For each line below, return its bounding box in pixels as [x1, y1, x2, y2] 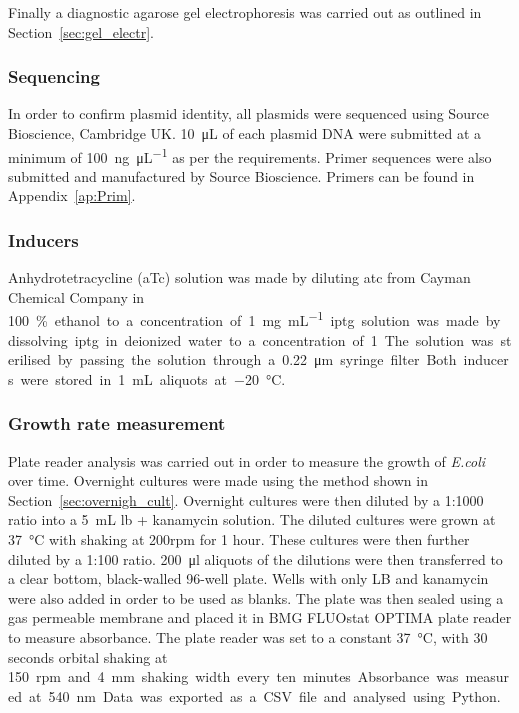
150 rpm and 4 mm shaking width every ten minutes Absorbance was [8, 666, 459, 687]
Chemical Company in [8, 286, 145, 307]
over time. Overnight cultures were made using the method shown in [8, 470, 428, 491]
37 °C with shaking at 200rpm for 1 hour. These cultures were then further [8, 529, 470, 550]
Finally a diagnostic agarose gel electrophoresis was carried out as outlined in [8, 2, 482, 22]
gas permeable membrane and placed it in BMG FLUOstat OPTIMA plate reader [8, 607, 512, 628]
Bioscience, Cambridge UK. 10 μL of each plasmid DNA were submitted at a [8, 123, 482, 143]
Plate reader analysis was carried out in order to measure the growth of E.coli [8, 450, 486, 471]
